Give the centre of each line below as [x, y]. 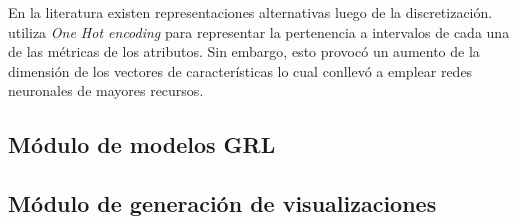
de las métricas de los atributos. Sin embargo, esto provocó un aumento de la [244, 51]
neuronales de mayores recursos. [106, 90]
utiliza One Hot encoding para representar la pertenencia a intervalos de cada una [259, 31]
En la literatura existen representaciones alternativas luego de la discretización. [250, 12]
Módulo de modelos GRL [142, 144]
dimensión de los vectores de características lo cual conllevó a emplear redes [240, 70]
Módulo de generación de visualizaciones [222, 203]
